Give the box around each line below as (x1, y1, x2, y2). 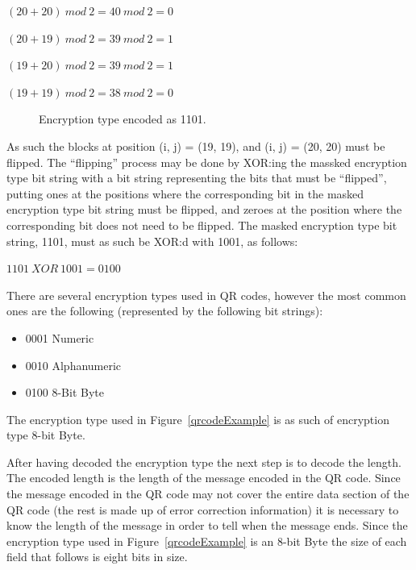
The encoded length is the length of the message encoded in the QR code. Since (6, 469, 401, 486)
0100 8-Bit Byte (25, 384, 104, 401)
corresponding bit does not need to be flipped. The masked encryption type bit (6, 216, 397, 233)
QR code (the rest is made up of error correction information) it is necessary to (6, 501, 399, 518)
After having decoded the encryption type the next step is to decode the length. (6, 453, 401, 470)
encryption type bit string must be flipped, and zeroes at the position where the (6, 201, 402, 218)
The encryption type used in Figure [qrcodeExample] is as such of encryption (6, 410, 389, 427)
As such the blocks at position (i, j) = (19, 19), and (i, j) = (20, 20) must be (6, 137, 385, 154)
